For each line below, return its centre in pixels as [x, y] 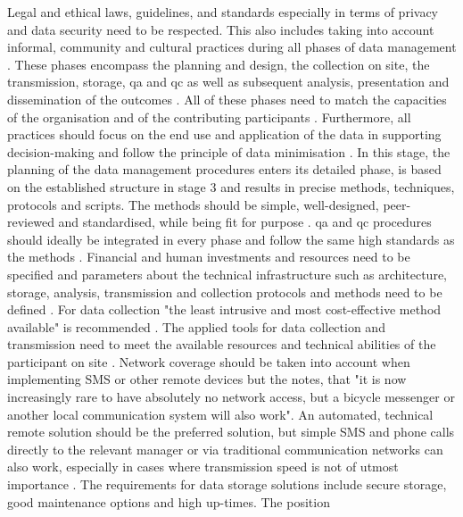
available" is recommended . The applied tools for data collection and [196, 326]
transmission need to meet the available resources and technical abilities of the [222, 344]
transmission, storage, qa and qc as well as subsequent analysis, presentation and [228, 82]
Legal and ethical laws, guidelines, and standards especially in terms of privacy [223, 12]
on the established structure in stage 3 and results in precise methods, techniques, [231, 186]
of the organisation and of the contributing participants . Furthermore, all [209, 117]
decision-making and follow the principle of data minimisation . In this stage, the [229, 151]
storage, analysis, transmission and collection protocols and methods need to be [225, 292]
